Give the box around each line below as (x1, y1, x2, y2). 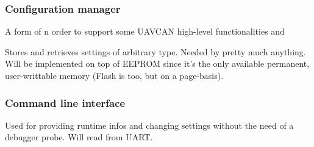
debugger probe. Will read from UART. (5, 131, 153, 143)
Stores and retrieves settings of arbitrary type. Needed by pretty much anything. (5, 45, 306, 58)
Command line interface (5, 95, 126, 110)
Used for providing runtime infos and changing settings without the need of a (5, 118, 294, 131)
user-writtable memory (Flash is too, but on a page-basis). (5, 69, 224, 81)
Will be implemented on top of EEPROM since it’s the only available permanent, (5, 57, 310, 70)
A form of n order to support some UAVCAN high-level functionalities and (5, 25, 285, 38)
